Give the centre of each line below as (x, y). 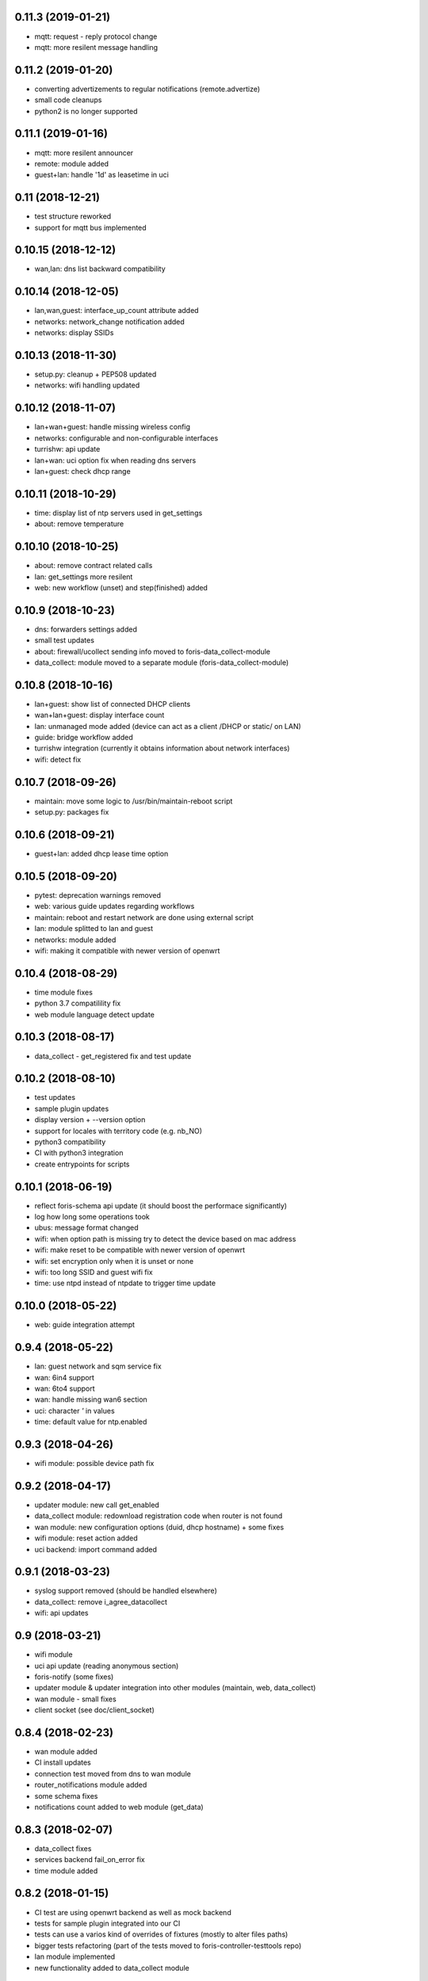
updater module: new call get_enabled (97, 1505)
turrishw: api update (67, 449)
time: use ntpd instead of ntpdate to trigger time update (125, 1283)
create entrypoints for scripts (82, 1164)
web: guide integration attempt (84, 1325)
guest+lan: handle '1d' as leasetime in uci (102, 175)
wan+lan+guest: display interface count (99, 715)
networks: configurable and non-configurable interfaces (126, 438)
